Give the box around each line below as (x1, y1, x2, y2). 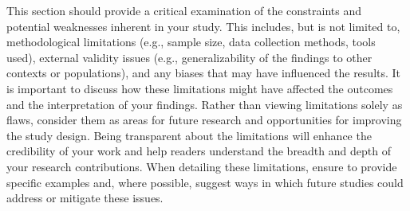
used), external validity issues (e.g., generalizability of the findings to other (6, 49, 373, 65)
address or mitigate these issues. (6, 190, 164, 206)
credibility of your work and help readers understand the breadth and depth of (6, 143, 391, 159)
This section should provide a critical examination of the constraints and (6, 2, 362, 18)
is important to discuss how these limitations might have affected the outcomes (6, 80, 393, 96)
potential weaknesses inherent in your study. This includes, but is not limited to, (6, 18, 400, 34)
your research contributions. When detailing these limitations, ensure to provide (6, 158, 397, 174)
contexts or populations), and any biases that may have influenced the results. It (6, 64, 401, 81)
